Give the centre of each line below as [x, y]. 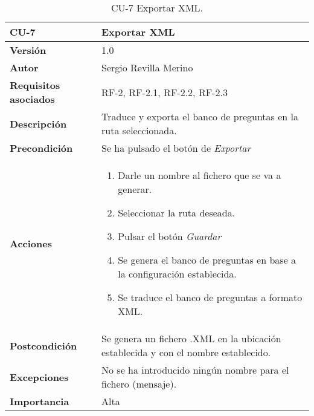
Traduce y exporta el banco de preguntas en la [200, 116]
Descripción [38, 123]
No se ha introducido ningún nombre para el [195, 370]
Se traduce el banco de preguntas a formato [210, 297]
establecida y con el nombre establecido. [186, 352]
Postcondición [43, 345]
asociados [32, 99]
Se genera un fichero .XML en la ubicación [191, 338]
